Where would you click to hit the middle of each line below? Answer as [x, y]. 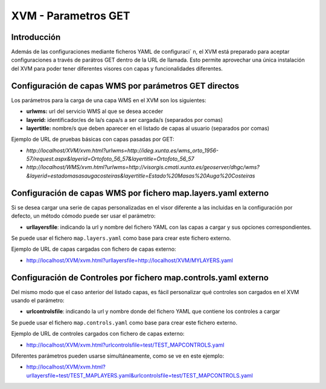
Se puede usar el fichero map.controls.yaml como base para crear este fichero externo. [124, 323]
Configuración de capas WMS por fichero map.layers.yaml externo [140, 193]
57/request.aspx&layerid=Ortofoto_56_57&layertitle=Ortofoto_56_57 [110, 159]
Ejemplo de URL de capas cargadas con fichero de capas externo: [94, 249]
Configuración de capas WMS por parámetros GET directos [125, 85]
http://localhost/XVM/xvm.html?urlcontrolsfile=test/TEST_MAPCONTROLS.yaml [125, 345]
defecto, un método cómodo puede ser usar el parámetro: [83, 216]
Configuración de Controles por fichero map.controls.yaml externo [140, 278]
